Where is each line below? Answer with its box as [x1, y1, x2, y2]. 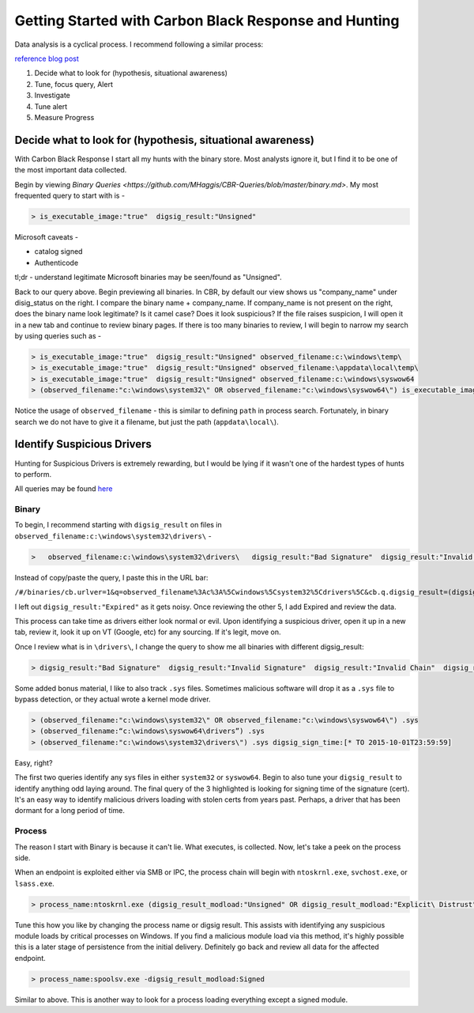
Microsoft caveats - [14, 232, 79, 241]
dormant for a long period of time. [14, 806, 126, 815]
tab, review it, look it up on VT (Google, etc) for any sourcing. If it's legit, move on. [14, 627, 281, 637]
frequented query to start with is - [14, 191, 126, 200]
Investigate [34, 91, 70, 100]
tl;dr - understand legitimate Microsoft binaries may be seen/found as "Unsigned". [14, 273, 282, 282]
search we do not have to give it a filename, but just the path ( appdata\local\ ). [14, 417, 280, 426]
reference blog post [14, 54, 79, 63]
